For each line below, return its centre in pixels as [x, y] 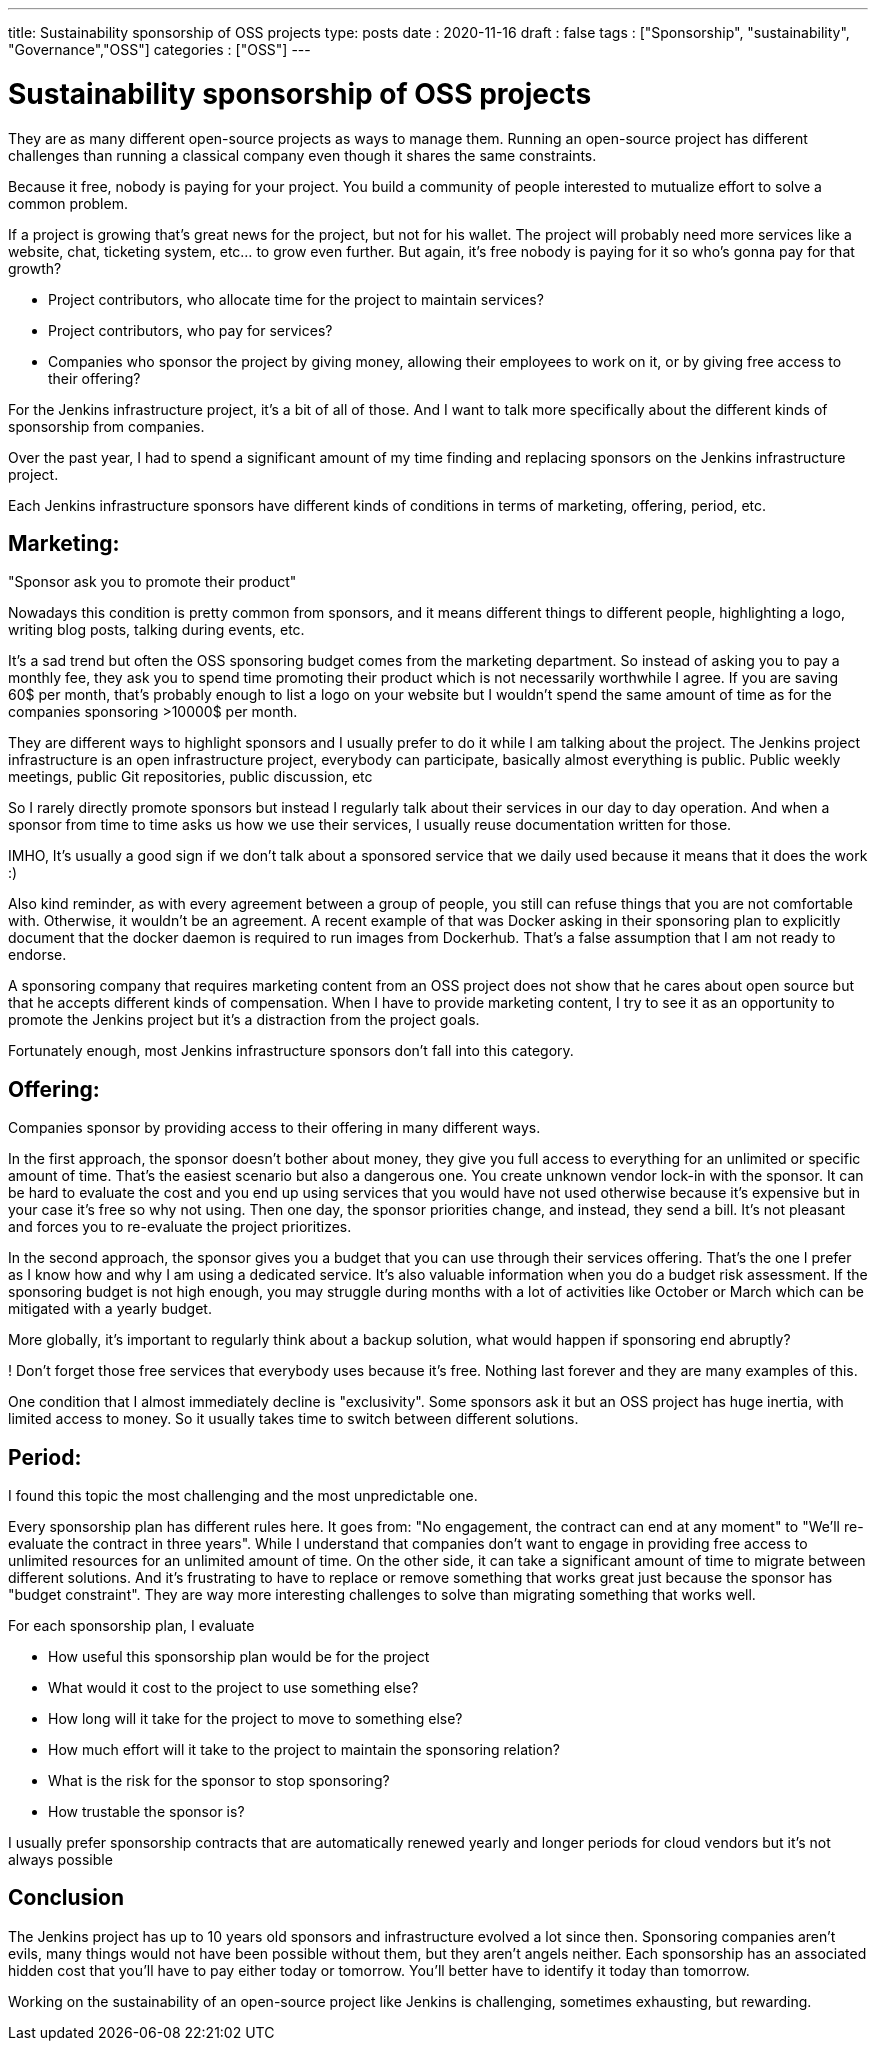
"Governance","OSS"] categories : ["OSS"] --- [159, 49]
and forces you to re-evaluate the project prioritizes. [180, 1227]
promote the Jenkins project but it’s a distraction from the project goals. [244, 1020]
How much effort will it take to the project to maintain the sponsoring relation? [304, 1750]
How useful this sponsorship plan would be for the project [239, 1657]
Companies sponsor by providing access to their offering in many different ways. [274, 1128]
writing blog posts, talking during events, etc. [156, 630]
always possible [60, 1860]
